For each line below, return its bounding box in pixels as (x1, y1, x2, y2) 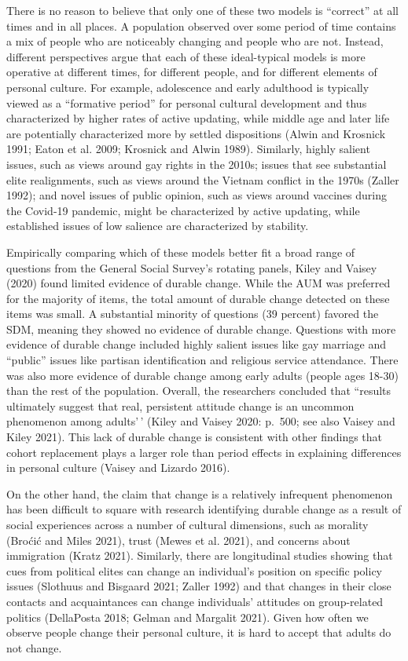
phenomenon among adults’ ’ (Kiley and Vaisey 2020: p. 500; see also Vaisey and (6, 413, 395, 429)
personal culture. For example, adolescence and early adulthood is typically (6, 79, 369, 95)
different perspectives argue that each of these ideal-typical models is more (6, 48, 366, 64)
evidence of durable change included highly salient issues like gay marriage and (6, 336, 387, 352)
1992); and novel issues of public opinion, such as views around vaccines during (6, 187, 388, 203)
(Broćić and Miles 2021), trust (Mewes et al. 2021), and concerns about (6, 531, 351, 548)
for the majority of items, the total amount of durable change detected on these (6, 290, 390, 306)
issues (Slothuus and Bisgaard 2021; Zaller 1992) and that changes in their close (6, 578, 391, 594)
